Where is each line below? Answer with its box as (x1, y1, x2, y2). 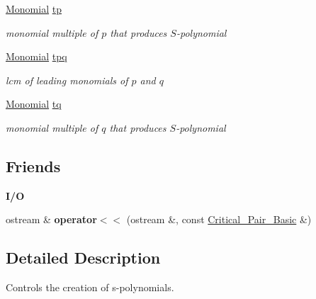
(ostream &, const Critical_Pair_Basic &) (126, 212, 312, 227)
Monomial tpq (6, 49, 67, 64)
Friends (6, 154, 61, 176)
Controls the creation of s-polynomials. (6, 280, 174, 295)
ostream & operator (6, 212, 97, 227)
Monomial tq (6, 96, 62, 111)
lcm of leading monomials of (6, 72, 128, 87)
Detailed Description (6, 247, 161, 269)
